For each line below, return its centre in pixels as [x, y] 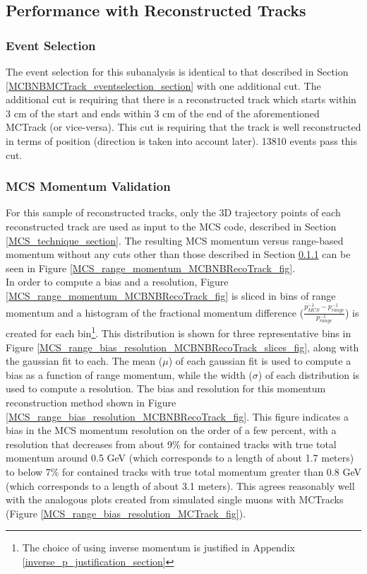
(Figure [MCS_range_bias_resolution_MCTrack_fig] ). [126, 513]
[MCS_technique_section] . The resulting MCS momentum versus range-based [175, 240]
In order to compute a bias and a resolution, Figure [117, 282]
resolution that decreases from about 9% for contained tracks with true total [171, 444]
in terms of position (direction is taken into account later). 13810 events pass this [182, 140]
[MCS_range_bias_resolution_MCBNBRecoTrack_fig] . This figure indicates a [178, 416]
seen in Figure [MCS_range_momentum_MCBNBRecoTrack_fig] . [151, 268]
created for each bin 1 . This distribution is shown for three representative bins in [179, 332]
